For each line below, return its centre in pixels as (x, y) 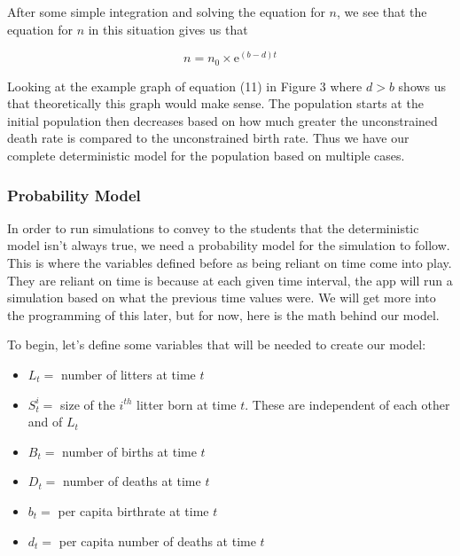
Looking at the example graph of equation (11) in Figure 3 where (185, 86)
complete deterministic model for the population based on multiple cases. (206, 156)
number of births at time (129, 451)
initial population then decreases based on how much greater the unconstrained (222, 120)
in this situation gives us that (168, 29)
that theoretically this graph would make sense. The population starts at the (215, 103)
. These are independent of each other (347, 404)
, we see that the (382, 12)
